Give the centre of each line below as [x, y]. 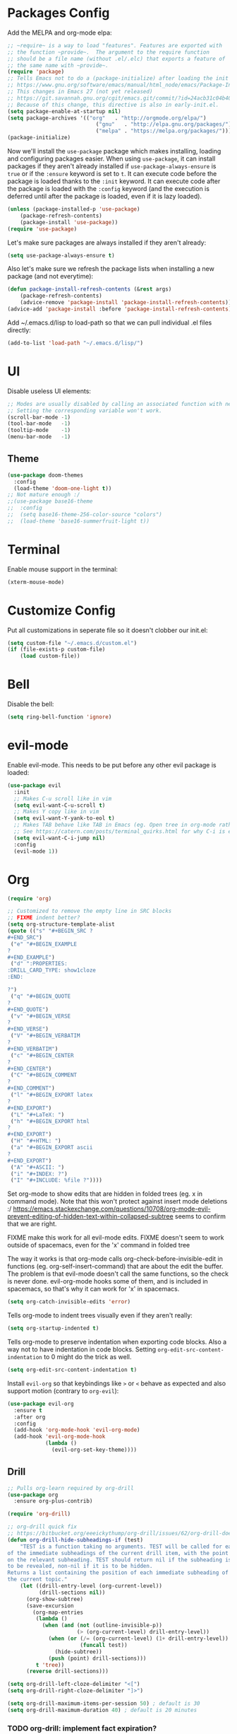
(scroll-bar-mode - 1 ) [39, 417]
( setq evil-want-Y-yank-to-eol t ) [64, 818]
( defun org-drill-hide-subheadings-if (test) [75, 1540]
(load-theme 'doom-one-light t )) [63, 488]
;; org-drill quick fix [42, 1527]
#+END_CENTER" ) [30, 1069]
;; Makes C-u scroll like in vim [63, 798]
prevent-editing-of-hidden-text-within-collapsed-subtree [91, 1216]
